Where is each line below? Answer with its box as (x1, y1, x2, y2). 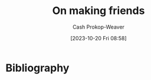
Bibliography (5, 61, 70, 74)
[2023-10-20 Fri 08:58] (70, 34, 127, 41)
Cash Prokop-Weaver (72, 23, 125, 30)
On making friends (52, 4, 145, 18)
